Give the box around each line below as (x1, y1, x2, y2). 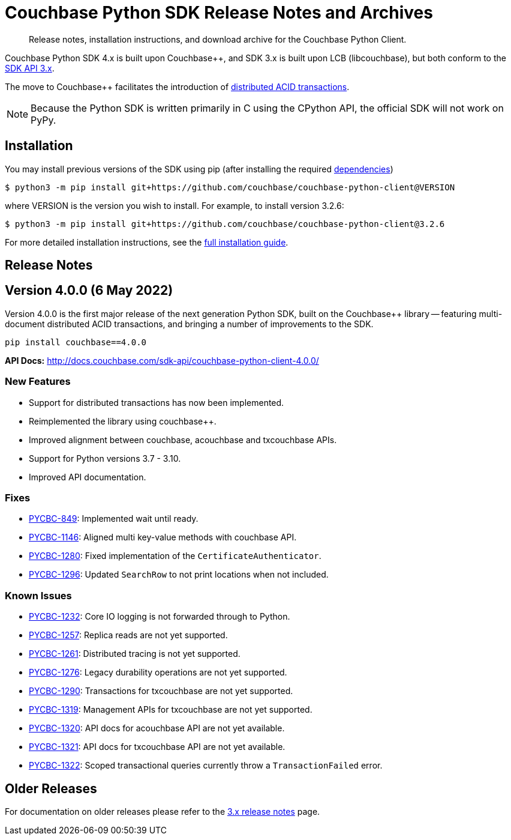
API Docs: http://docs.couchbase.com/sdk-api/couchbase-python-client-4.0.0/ (5, 355, 319, 366)
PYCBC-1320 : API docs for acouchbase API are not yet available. (29, 723, 285, 734)
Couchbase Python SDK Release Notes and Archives (5, 2, 433, 23)
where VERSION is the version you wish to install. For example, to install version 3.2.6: (5, 200, 344, 211)
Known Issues (5, 589, 72, 602)
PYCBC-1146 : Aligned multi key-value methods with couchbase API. (29, 532, 297, 543)
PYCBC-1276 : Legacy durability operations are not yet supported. (29, 667, 287, 678)
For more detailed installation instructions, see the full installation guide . (5, 237, 288, 247)
